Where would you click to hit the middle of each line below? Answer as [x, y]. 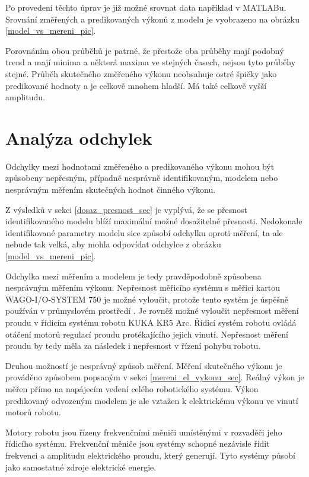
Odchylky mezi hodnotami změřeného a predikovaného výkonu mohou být [140, 166]
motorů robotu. [33, 412]
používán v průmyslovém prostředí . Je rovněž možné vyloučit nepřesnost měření [152, 311]
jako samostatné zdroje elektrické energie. [81, 467]
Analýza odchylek [79, 137]
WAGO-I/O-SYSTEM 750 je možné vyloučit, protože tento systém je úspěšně [147, 299]
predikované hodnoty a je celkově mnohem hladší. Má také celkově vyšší [136, 85]
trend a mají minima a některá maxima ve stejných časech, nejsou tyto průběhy [151, 62]
